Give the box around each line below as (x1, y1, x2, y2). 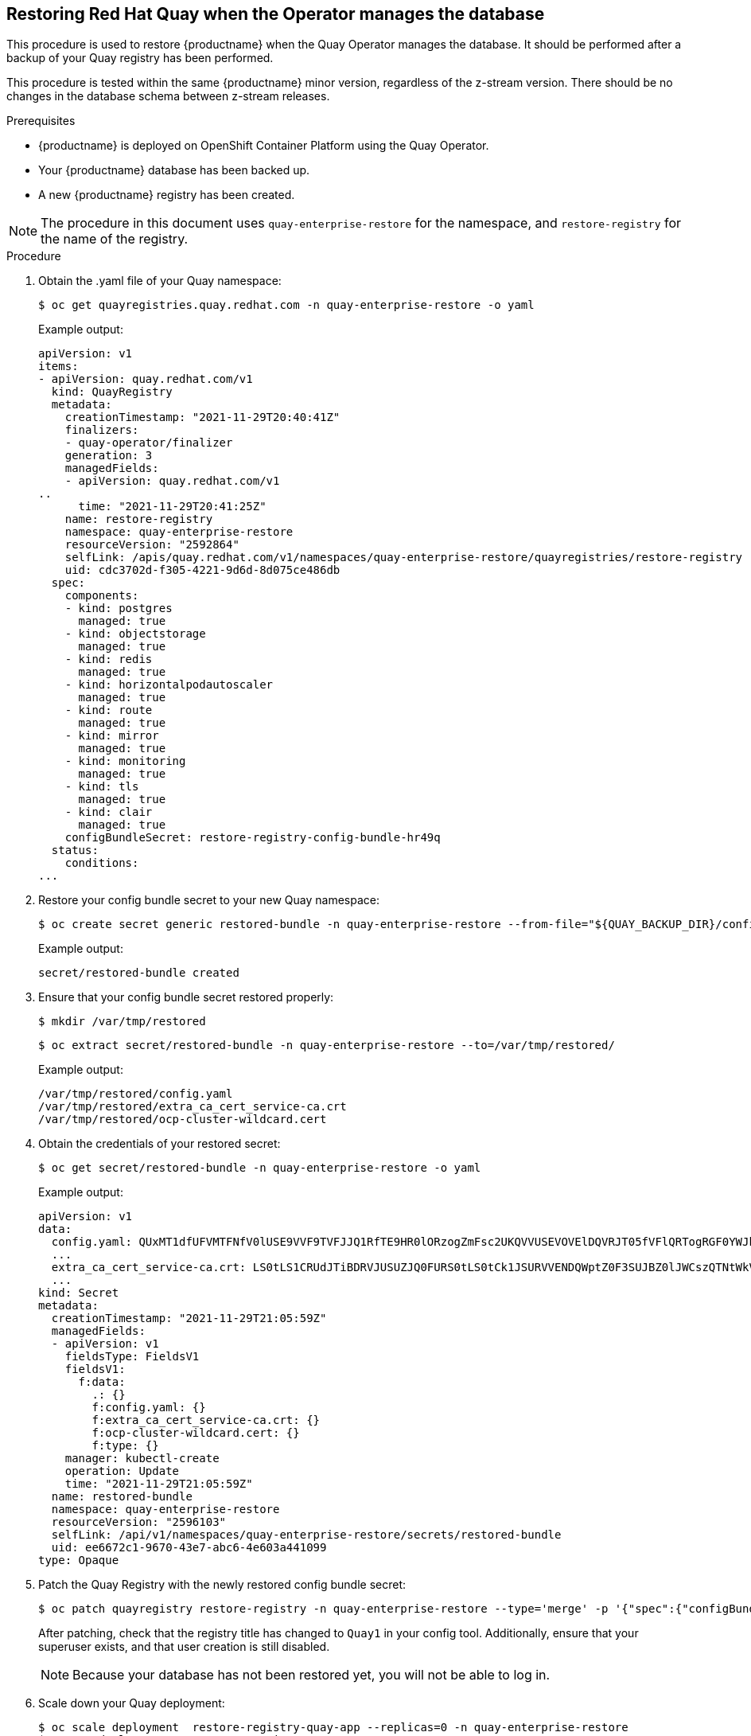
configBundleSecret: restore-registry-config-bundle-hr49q (64, 831, 441, 845)
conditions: (64, 856, 139, 870)
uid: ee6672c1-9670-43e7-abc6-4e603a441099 (51, 1541, 327, 1555)
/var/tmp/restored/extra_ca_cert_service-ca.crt (38, 1100, 347, 1114)
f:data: (78, 1375, 126, 1389)
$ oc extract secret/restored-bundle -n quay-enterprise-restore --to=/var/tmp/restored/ (38, 1039, 615, 1052)
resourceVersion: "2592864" (64, 538, 239, 552)
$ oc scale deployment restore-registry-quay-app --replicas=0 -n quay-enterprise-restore (38, 1721, 628, 1734)
